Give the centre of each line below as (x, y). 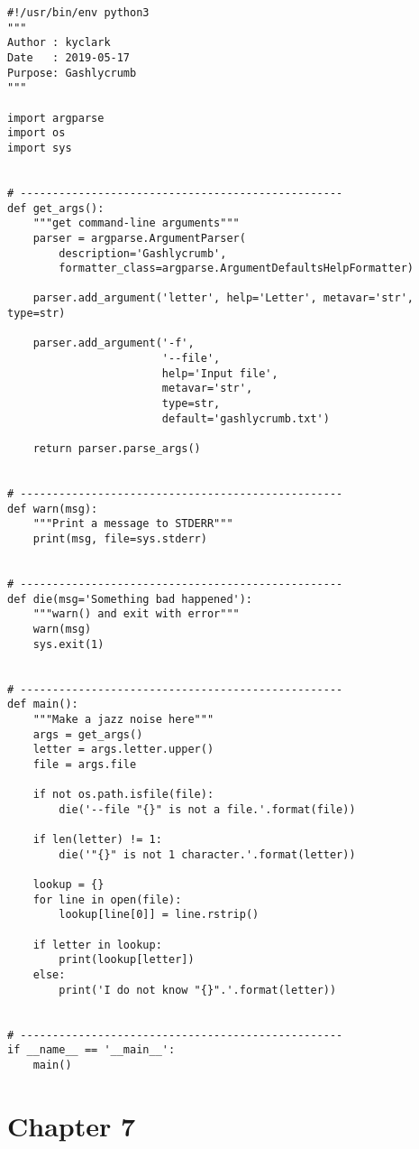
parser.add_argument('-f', (114, 343)
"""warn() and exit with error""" (136, 614)
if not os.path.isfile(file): (123, 795)
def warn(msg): (53, 509)
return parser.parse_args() (117, 449)
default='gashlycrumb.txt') (246, 418)
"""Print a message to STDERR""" (133, 524)
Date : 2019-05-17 (69, 57)
